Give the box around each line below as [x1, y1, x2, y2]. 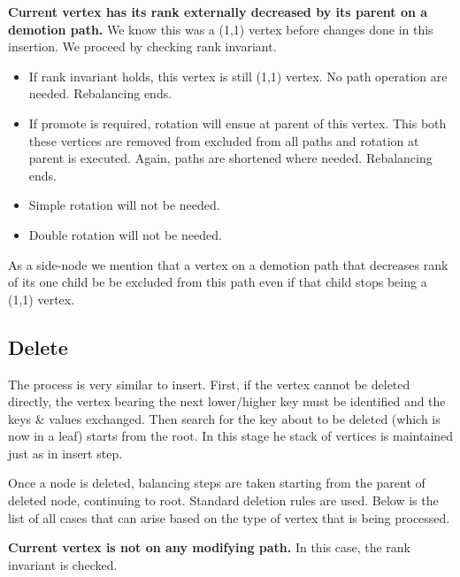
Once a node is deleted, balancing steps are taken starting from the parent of [8, 473, 425, 492]
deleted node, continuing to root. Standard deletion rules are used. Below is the [8, 491, 439, 510]
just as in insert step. [8, 443, 123, 462]
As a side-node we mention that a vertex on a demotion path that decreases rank [8, 255, 448, 273]
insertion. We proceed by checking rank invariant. [8, 37, 277, 56]
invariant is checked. [8, 555, 118, 573]
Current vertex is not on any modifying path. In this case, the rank [8, 538, 410, 557]
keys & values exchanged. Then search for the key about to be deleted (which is [8, 409, 441, 427]
